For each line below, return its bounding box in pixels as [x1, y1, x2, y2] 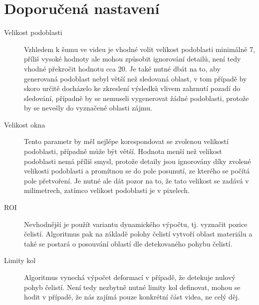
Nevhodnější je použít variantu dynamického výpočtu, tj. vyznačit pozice [24, 218, 248, 229]
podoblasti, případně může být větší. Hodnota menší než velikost [24, 146, 222, 156]
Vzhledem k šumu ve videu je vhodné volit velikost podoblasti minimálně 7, [24, 43, 256, 54]
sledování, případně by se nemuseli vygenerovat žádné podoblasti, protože [24, 92, 249, 103]
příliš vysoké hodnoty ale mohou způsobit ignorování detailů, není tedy [24, 53, 241, 64]
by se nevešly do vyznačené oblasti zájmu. [24, 102, 152, 113]
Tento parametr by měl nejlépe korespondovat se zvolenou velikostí [24, 136, 229, 146]
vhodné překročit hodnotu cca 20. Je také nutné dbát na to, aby [24, 63, 221, 73]
